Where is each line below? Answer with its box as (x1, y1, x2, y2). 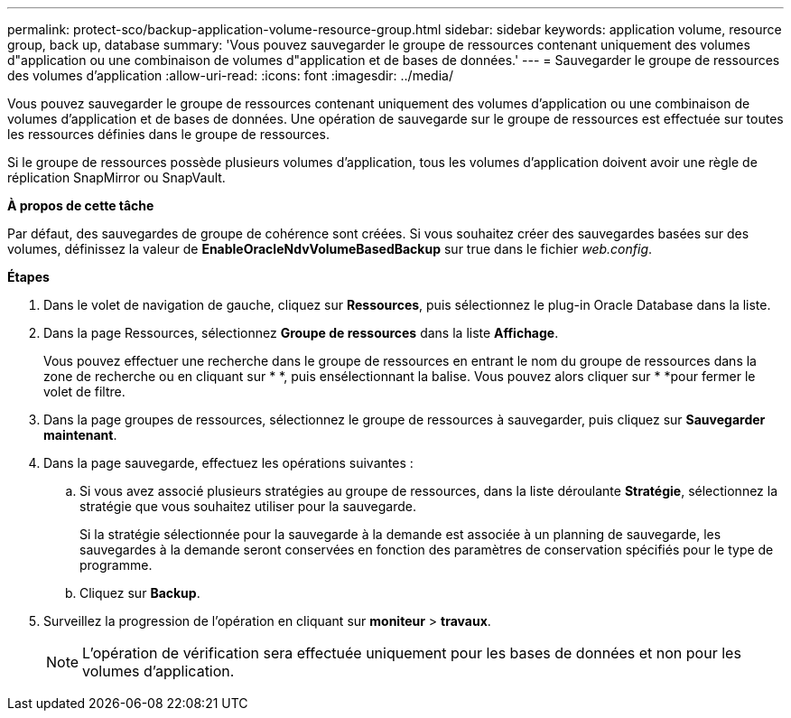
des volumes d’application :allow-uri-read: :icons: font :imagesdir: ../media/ (7, 68, 453, 83)
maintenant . (43, 427, 117, 443)
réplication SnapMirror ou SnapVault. (7, 170, 226, 185)
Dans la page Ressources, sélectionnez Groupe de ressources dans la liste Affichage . (43, 325, 559, 340)
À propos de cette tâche (7, 198, 154, 213)
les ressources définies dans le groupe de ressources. (7, 126, 330, 142)
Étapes (7, 269, 50, 284)
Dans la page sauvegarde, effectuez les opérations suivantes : (43, 455, 414, 471)
